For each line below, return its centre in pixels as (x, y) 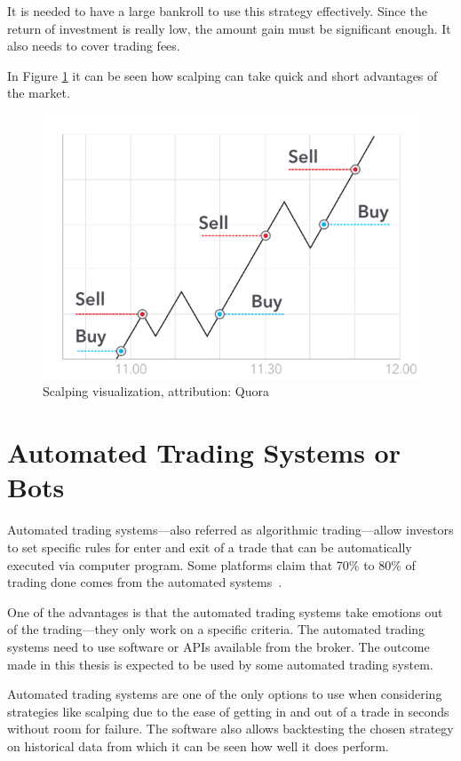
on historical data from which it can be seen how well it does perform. (198, 745)
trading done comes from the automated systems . (145, 582)
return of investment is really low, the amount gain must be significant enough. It (229, 28)
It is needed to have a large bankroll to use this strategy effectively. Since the (217, 11)
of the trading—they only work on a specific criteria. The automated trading (216, 629)
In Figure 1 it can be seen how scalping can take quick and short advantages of (223, 75)
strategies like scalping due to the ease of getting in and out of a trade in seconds (228, 711)
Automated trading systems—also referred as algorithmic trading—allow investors (230, 530)
